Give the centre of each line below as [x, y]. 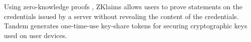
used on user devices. [36, 35]
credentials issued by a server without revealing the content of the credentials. [121, 16]
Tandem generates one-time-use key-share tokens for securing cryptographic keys [126, 26]
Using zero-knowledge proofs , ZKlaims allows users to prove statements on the [123, 6]
